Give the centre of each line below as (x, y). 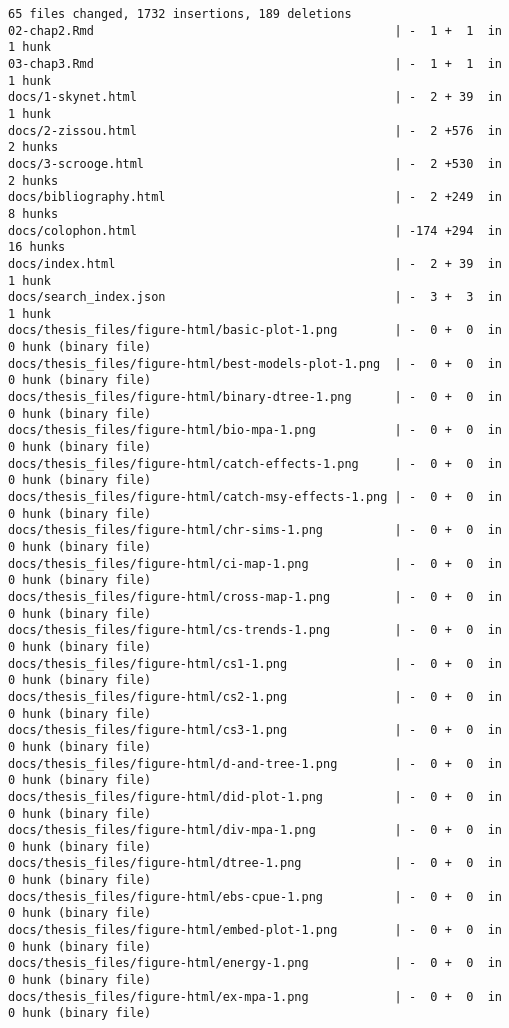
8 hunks (33, 213)
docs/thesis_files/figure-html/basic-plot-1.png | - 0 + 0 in (255, 330)
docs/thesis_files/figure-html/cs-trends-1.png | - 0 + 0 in (255, 630)
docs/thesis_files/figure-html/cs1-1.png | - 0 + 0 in (255, 663)
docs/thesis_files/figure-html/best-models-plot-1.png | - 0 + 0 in (255, 363)
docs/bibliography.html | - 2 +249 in (255, 197)
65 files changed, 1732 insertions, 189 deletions (180, 14)
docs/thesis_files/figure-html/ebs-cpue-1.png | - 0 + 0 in (255, 896)
